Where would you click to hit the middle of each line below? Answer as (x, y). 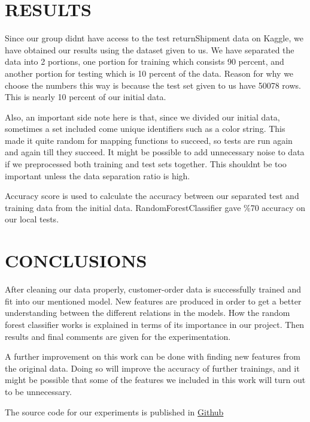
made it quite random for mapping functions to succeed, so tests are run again (149, 140)
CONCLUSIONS (76, 260)
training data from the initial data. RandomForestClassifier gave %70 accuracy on (155, 207)
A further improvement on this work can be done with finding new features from (153, 356)
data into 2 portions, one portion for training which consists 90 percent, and (145, 61)
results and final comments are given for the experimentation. (118, 336)
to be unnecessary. (38, 391)
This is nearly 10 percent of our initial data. (86, 97)
